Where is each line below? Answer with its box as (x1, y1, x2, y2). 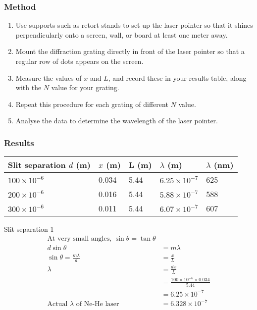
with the (15, 82, 42, 93)
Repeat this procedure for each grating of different (15, 99, 168, 109)
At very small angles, (47, 235, 112, 242)
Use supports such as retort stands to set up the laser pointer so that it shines (15, 20, 253, 30)
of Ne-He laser (76, 301, 119, 308)
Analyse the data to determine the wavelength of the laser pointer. (15, 115, 218, 126)
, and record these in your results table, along (108, 72, 247, 83)
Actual (47, 301, 68, 308)
